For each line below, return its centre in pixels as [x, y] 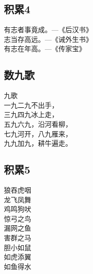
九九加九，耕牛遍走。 [38, 143]
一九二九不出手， [31, 105]
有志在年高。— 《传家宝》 [45, 49]
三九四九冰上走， [31, 114]
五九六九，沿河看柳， [38, 124]
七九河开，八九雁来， [38, 133]
